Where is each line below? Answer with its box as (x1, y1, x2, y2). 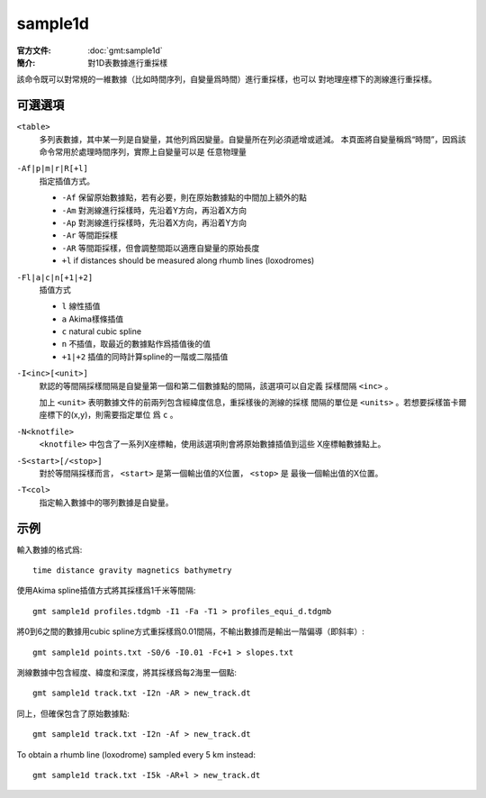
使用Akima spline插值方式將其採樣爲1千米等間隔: (16, 585, 196, 596)
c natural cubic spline (61, 326, 142, 337)
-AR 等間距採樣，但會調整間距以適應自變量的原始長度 (61, 242, 260, 253)
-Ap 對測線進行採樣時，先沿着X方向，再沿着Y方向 (61, 217, 247, 228)
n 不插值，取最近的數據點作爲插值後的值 (61, 339, 211, 349)
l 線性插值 (61, 301, 101, 312)
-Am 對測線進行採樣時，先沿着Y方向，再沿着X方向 (61, 204, 247, 215)
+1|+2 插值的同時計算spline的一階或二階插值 (61, 351, 229, 362)
